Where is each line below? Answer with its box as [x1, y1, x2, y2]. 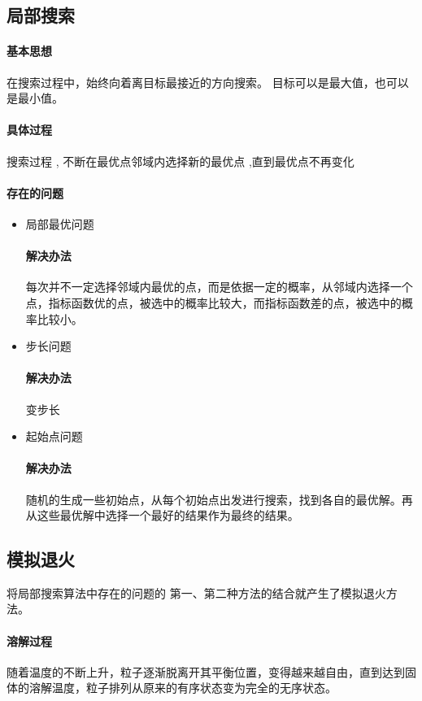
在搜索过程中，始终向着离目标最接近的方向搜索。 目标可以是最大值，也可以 [7, 73, 409, 90]
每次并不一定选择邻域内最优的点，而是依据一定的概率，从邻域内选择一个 [25, 278, 413, 295]
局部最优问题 [25, 215, 94, 232]
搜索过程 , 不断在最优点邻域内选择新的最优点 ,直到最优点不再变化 [7, 152, 355, 169]
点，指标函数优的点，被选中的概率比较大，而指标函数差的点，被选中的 [25, 294, 402, 311]
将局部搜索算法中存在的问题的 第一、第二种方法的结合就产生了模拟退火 [7, 584, 386, 601]
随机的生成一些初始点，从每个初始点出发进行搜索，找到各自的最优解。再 [25, 490, 413, 507]
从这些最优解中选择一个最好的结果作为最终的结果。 [25, 507, 299, 524]
